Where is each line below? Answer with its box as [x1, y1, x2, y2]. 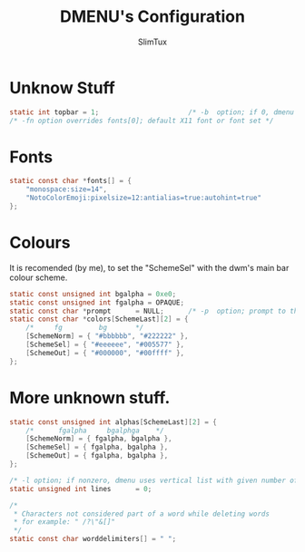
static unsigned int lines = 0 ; [9, 484, 152, 493]
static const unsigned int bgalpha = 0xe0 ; [9, 289, 177, 298]
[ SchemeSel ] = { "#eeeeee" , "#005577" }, [25, 340, 184, 350]
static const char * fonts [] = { [9, 177, 132, 186]
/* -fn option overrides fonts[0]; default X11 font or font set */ [9, 116, 274, 125]
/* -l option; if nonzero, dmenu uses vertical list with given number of [9, 476, 299, 485]
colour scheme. [9, 272, 68, 283]
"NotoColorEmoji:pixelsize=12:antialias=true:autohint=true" [25, 193, 261, 203]
